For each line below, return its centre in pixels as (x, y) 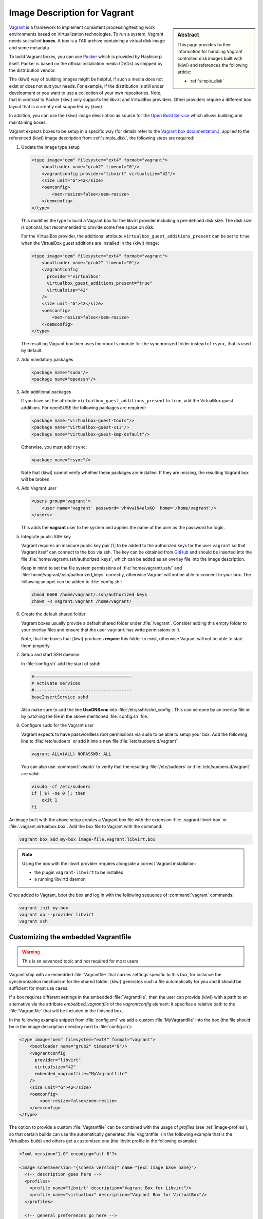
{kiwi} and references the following (213, 65)
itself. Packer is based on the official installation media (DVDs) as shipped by (86, 63)
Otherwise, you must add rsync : (54, 447)
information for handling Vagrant (210, 52)
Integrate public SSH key (46, 536)
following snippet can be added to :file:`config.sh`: (72, 581)
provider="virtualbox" (74, 276)
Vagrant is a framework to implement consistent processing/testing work (82, 27)
